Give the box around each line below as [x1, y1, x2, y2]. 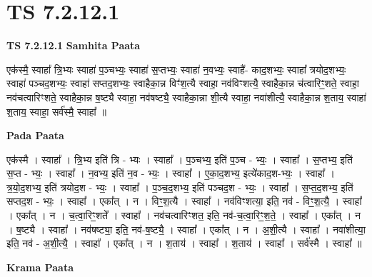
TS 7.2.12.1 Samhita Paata [6, 38, 141, 53]
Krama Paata [6, 259, 74, 274]
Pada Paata [6, 128, 64, 143]
